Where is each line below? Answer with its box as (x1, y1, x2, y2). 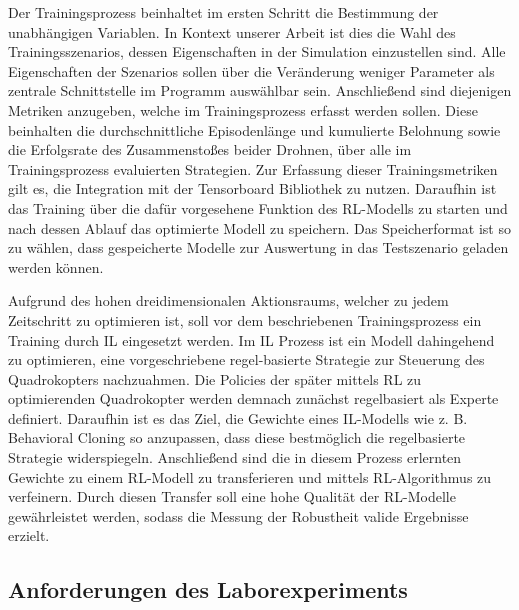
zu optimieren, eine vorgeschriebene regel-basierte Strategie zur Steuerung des (8, 349, 485, 370)
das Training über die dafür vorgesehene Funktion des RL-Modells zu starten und (8, 197, 508, 218)
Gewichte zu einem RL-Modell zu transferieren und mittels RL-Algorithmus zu (8, 466, 492, 487)
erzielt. (8, 525, 50, 546)
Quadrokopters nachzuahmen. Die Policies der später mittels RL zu (8, 368, 422, 389)
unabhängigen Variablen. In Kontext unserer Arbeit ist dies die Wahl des (8, 21, 456, 42)
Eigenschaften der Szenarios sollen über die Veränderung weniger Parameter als (8, 60, 495, 81)
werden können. (8, 256, 104, 277)
